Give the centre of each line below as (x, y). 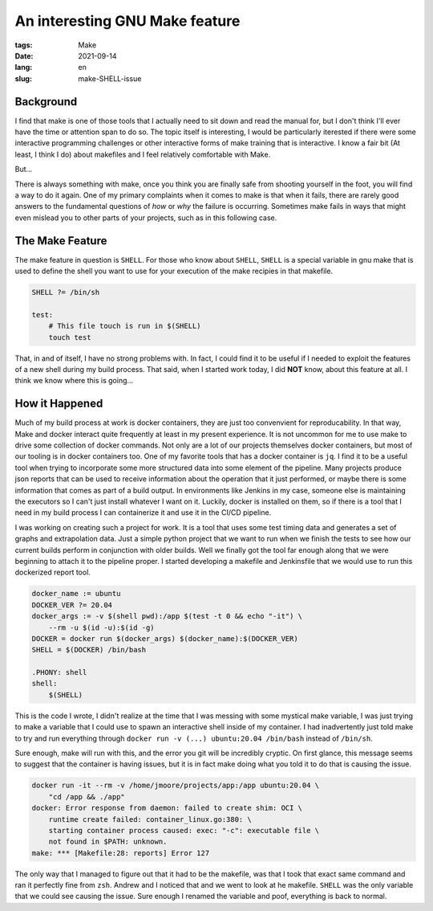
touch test (70, 337)
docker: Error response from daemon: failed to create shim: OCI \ (167, 808)
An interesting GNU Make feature (127, 21)
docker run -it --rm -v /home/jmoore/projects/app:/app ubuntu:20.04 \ (176, 786)
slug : (23, 78)
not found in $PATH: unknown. (108, 842)
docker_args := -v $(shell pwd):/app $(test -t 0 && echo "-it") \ (167, 616)
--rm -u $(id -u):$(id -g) (102, 627)
